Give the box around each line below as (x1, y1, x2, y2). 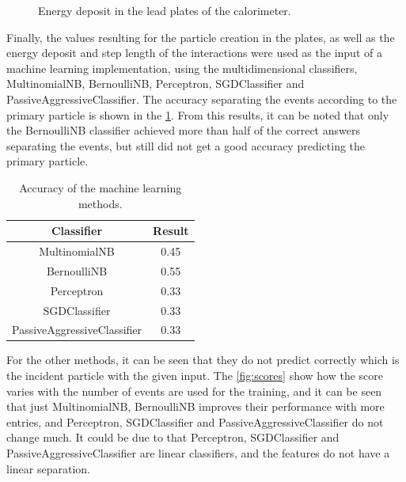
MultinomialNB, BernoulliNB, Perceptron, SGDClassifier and (6, 75, 305, 92)
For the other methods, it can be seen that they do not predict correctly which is (6, 351, 400, 368)
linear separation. (6, 460, 90, 476)
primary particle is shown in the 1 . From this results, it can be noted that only (6, 106, 389, 123)
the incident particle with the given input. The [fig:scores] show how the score (6, 367, 384, 384)
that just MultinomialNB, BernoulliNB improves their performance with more (6, 398, 385, 415)
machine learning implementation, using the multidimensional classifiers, (6, 59, 358, 76)
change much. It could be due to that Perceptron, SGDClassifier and (6, 429, 340, 446)
